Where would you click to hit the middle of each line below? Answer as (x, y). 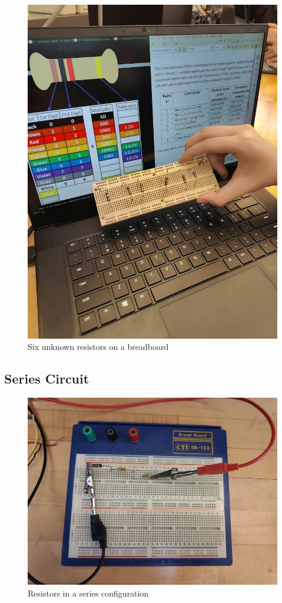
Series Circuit (47, 378)
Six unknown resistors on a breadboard (98, 347)
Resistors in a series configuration (88, 593)
